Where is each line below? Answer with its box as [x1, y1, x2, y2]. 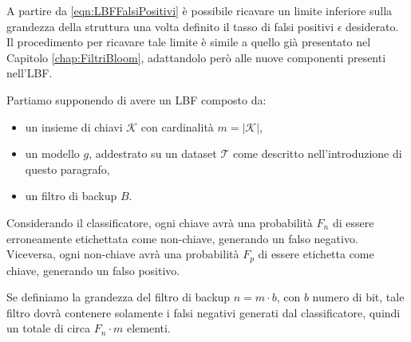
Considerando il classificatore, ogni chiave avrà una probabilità [6, 214, 313, 230]
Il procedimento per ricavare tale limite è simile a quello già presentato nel [6, 33, 371, 50]
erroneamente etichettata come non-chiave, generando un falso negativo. [6, 230, 358, 246]
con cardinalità [140, 118, 214, 135]
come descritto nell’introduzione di [232, 145, 402, 162]
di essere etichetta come [258, 246, 374, 262]
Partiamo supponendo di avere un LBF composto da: [6, 91, 267, 108]
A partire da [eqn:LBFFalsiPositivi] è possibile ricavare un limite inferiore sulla [6, 2, 393, 18]
